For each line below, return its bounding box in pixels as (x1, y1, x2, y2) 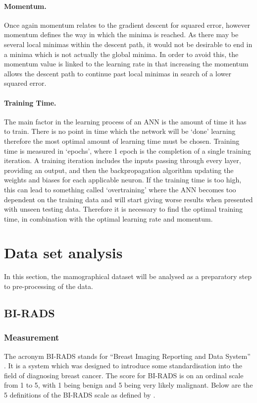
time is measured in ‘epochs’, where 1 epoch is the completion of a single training (4, 145, 251, 156)
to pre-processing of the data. (4, 281, 93, 291)
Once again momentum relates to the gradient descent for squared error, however (4, 19, 251, 30)
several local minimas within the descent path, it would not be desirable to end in (4, 39, 253, 49)
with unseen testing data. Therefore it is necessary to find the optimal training (4, 204, 243, 214)
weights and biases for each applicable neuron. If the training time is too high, (4, 174, 242, 185)
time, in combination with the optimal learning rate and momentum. (4, 213, 213, 224)
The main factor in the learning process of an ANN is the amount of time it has (4, 116, 247, 126)
